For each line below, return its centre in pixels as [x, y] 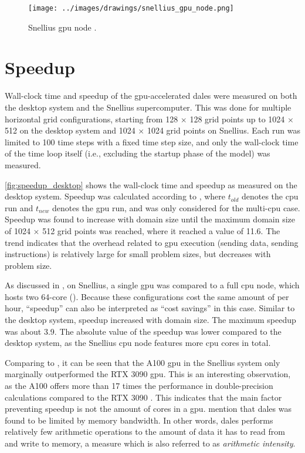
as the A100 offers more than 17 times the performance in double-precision [139, 386]
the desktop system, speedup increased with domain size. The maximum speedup [150, 320]
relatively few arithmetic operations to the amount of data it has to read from [145, 432]
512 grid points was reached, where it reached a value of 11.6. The [161, 230]
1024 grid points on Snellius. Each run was [223, 130]
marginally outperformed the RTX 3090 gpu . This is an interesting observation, [148, 374]
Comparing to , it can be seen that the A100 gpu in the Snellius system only [143, 362]
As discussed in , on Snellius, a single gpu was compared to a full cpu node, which [152, 285]
